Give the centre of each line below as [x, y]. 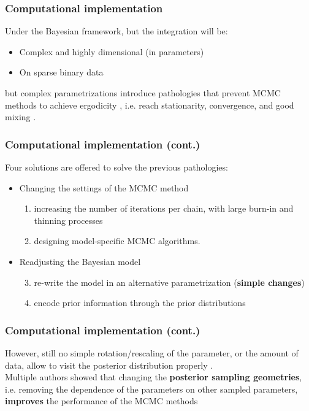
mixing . [21, 117]
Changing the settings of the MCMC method [104, 187]
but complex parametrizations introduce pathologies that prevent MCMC [143, 93]
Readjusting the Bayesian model [80, 261]
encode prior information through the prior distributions [140, 303]
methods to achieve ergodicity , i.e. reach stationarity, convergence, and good [150, 105]
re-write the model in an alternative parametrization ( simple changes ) [169, 282]
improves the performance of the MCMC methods [101, 401]
